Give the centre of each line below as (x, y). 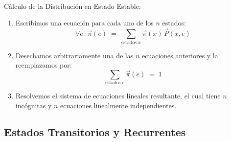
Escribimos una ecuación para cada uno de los (84, 22)
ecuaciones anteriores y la (180, 55)
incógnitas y (34, 105)
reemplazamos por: (44, 65)
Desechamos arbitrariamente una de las (74, 55)
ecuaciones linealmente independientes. (118, 105)
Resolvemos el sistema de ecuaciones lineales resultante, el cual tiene (118, 96)
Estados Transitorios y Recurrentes (95, 131)
